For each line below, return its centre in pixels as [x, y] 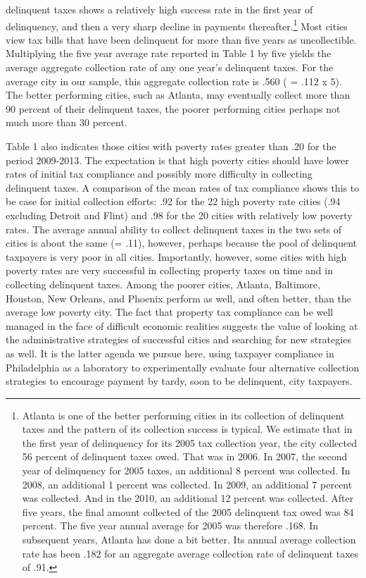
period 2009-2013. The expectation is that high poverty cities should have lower [177, 160]
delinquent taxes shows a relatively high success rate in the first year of [159, 9]
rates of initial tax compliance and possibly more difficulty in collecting [159, 174]
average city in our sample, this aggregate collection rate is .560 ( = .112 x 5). [174, 81]
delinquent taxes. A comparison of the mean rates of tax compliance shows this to [183, 187]
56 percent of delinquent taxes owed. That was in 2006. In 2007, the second [185, 456]
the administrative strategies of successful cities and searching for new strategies [178, 339]
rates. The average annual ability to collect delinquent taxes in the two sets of [174, 229]
